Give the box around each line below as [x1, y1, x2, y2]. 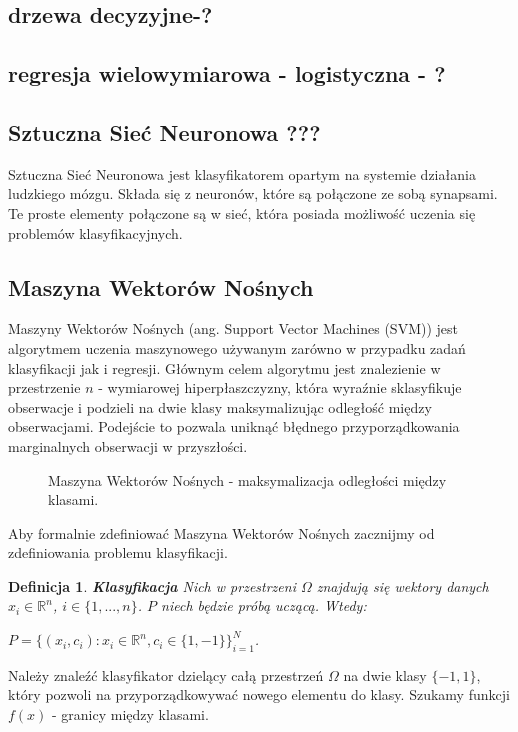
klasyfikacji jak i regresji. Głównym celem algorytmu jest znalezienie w [8, 357, 441, 378]
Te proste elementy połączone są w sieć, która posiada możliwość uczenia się [8, 202, 476, 223]
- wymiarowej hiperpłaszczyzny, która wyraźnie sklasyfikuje [98, 377, 462, 398]
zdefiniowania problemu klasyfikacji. [8, 542, 228, 563]
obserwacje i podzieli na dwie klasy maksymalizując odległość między [8, 396, 432, 417]
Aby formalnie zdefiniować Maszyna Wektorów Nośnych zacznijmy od [8, 522, 435, 543]
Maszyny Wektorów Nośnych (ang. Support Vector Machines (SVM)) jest [8, 318, 459, 339]
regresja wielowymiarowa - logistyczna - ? [8, 58, 446, 89]
